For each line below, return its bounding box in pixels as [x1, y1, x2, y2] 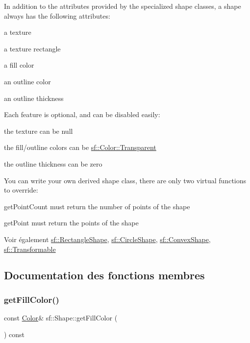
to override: [4, 185, 38, 195]
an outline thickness [4, 93, 64, 103]
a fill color [4, 60, 34, 70]
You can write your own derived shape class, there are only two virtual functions [4, 175, 247, 185]
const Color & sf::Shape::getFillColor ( [4, 313, 118, 323]
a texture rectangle [4, 43, 61, 53]
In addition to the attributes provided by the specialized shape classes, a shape [4, 1, 241, 11]
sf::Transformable [4, 244, 56, 254]
